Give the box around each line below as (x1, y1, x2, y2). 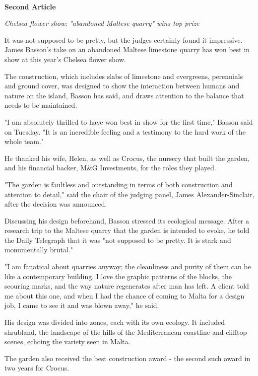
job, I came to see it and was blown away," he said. (4, 300, 159, 310)
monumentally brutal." (4, 244, 73, 255)
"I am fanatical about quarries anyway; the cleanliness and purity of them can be (4, 261, 251, 272)
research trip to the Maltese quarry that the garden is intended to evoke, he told (4, 225, 250, 235)
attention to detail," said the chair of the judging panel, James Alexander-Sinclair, (4, 189, 255, 199)
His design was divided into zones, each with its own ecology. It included (4, 317, 225, 327)
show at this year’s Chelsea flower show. (4, 54, 126, 64)
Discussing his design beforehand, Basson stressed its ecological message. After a (4, 215, 249, 226)
